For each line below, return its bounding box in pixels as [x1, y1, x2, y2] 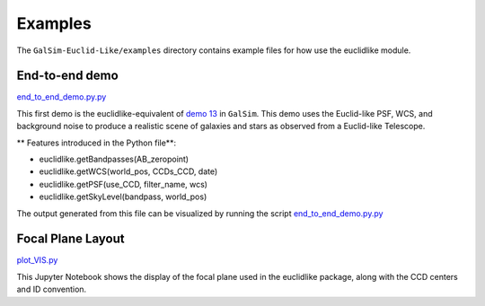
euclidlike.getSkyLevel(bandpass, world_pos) [39, 191, 207, 202]
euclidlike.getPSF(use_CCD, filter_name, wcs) [39, 179, 208, 189]
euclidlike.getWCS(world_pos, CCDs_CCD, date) [39, 166, 218, 177]
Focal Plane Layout [16, 232, 125, 247]
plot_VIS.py [16, 255, 58, 266]
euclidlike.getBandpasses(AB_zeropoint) [39, 153, 189, 165]
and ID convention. [16, 284, 87, 295]
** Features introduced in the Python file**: [16, 137, 177, 148]
